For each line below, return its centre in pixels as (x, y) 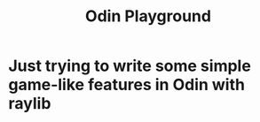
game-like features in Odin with (127, 85)
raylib (30, 104)
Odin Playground (148, 16)
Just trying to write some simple (130, 66)
